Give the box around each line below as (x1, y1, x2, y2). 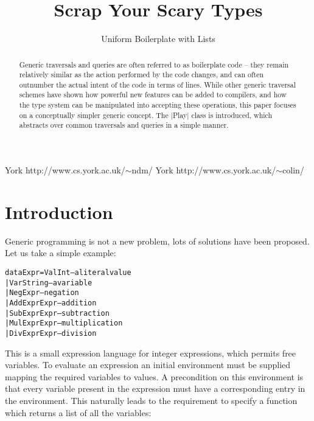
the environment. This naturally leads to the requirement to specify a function (5, 394, 298, 406)
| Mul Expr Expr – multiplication (5, 319, 123, 328)
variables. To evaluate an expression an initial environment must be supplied (5, 358, 291, 371)
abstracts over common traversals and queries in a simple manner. (19, 120, 229, 130)
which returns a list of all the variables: (5, 406, 152, 419)
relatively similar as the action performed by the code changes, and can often (19, 69, 264, 80)
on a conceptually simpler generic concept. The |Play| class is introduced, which (19, 110, 273, 120)
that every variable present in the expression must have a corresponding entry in (5, 382, 305, 395)
